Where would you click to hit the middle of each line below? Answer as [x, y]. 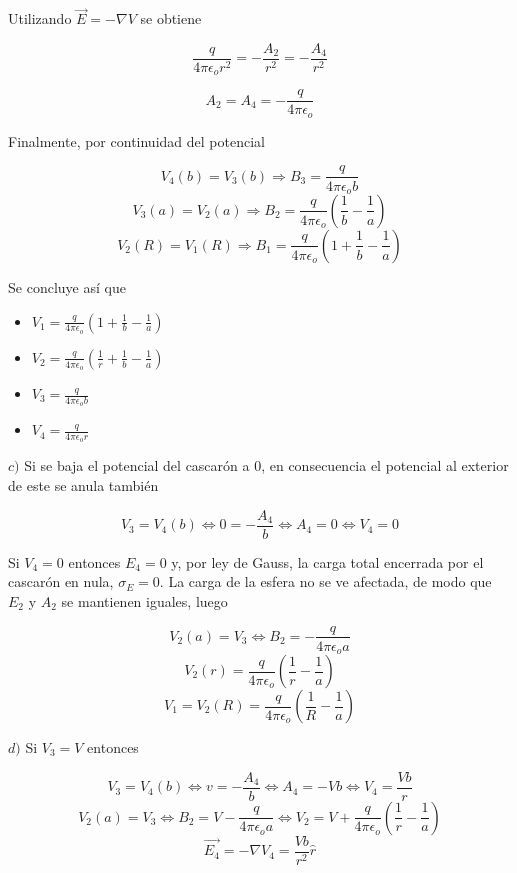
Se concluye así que [67, 286]
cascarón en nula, [61, 581]
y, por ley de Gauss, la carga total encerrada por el [327, 561]
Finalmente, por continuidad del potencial [136, 140]
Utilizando [40, 18]
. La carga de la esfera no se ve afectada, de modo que [325, 581]
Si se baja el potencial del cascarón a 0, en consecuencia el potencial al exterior [266, 465]
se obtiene [171, 18]
